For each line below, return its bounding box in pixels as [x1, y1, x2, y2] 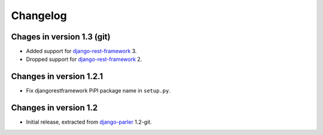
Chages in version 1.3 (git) [11, 32, 111, 42]
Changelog [11, 9, 67, 22]
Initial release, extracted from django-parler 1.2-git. [26, 118, 152, 125]
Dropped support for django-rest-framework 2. [26, 56, 142, 63]
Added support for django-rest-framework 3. [26, 48, 137, 55]
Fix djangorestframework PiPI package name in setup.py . [26, 87, 170, 94]
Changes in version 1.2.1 [11, 72, 103, 82]
